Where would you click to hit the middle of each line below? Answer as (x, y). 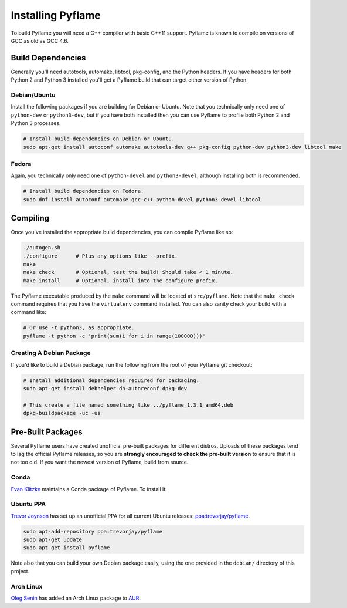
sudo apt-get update (52, 540)
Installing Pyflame (56, 15)
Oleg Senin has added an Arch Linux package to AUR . (76, 598)
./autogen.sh (42, 248)
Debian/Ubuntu (33, 95)
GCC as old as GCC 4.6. (40, 40)
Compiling (30, 218)
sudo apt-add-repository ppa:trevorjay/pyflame (93, 531)
